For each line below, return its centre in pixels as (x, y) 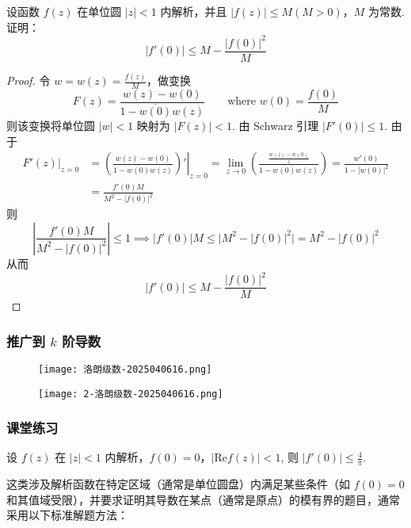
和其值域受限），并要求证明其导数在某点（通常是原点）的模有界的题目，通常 (203, 499)
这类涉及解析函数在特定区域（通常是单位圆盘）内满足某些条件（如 (178, 484)
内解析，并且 (194, 11)
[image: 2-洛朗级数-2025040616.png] (131, 394)
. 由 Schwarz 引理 (275, 126)
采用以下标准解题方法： (67, 515)
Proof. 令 (29, 80)
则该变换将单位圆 (51, 126)
